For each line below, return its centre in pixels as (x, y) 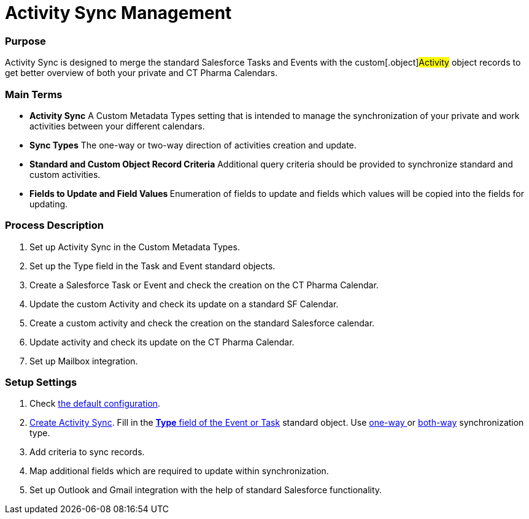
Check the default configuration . (95, 404)
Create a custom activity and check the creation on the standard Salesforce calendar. (202, 323)
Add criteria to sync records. (87, 452)
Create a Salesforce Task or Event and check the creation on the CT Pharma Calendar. (204, 285)
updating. (49, 204)
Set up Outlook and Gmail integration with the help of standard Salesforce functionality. (206, 490)
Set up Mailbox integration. (84, 361)
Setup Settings (41, 382)
